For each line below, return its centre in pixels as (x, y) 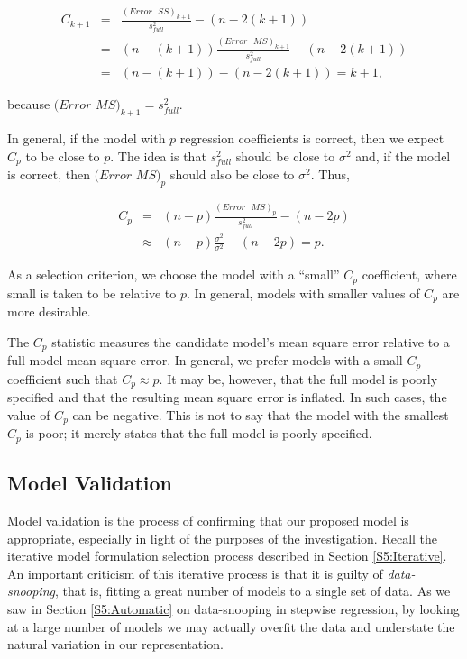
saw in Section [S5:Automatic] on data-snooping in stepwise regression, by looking (233, 608)
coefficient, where (409, 275)
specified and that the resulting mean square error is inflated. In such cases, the (227, 397)
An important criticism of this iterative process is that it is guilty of (195, 573)
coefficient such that (63, 378)
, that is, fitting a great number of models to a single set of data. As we (252, 591)
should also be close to (232, 174)
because (29, 104)
